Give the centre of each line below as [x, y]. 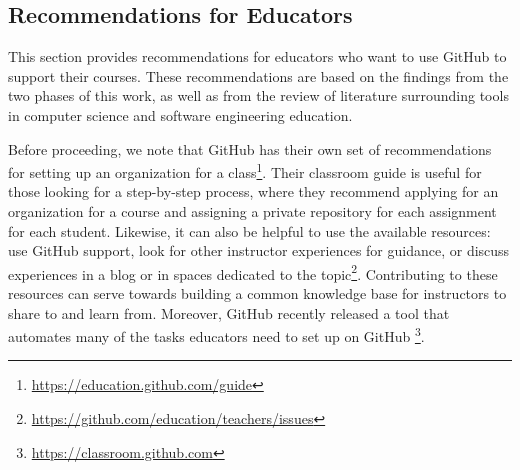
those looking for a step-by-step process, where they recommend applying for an [253, 191]
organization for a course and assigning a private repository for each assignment [252, 211]
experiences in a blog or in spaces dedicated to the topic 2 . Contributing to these [253, 272]
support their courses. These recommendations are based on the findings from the [258, 75]
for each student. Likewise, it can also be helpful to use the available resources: [249, 230]
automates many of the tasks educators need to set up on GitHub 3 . [216, 334]
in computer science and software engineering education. [180, 114]
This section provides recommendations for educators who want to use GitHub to [257, 56]
